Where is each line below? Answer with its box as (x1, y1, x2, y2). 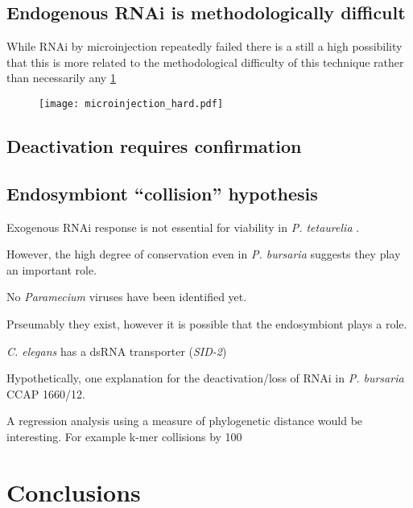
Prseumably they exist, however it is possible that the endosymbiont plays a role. (6, 316, 407, 332)
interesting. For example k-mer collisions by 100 (6, 427, 242, 444)
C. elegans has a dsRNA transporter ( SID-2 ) (6, 342, 227, 359)
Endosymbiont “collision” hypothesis (6, 180, 318, 205)
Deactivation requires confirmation (6, 134, 302, 159)
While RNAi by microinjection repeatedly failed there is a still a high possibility (6, 38, 403, 55)
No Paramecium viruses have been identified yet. (6, 288, 247, 305)
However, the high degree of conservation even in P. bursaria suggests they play (6, 246, 401, 262)
